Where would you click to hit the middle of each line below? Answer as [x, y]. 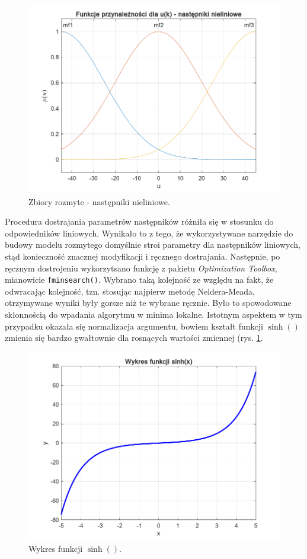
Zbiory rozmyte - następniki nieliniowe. [99, 201]
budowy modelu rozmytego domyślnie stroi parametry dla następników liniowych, [153, 245]
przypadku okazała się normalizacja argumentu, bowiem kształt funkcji [134, 326]
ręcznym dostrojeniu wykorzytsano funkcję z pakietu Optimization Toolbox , [141, 268]
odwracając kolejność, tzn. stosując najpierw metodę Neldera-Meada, [130, 291]
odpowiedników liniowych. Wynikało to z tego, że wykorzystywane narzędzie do [149, 233]
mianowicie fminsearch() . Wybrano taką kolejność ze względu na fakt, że [139, 279]
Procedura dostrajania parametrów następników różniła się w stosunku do [139, 221]
